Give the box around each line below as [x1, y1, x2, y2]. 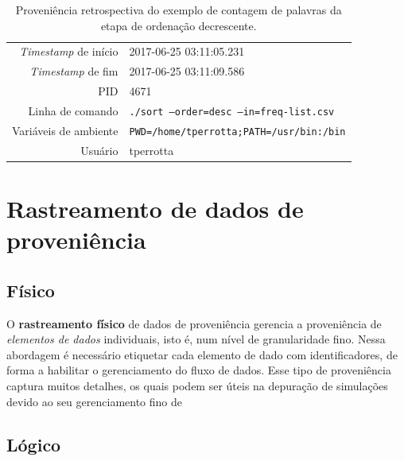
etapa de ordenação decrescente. [100, 17, 257, 33]
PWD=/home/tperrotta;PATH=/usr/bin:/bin [129, 126, 346, 138]
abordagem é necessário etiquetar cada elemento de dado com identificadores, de [6, 346, 398, 362]
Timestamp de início [19, 43, 118, 60]
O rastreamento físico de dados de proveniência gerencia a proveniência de [6, 315, 382, 331]
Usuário [80, 141, 118, 158]
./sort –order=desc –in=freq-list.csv [129, 106, 335, 118]
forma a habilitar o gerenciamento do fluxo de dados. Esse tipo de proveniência [6, 362, 391, 378]
